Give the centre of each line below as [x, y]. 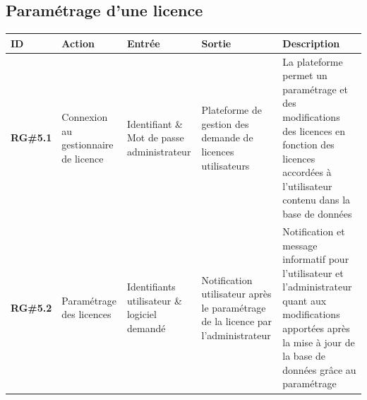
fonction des [308, 145]
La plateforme [313, 61]
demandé [146, 328]
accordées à [307, 172]
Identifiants [151, 287]
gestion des [225, 123]
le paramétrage [234, 307]
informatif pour [316, 259]
